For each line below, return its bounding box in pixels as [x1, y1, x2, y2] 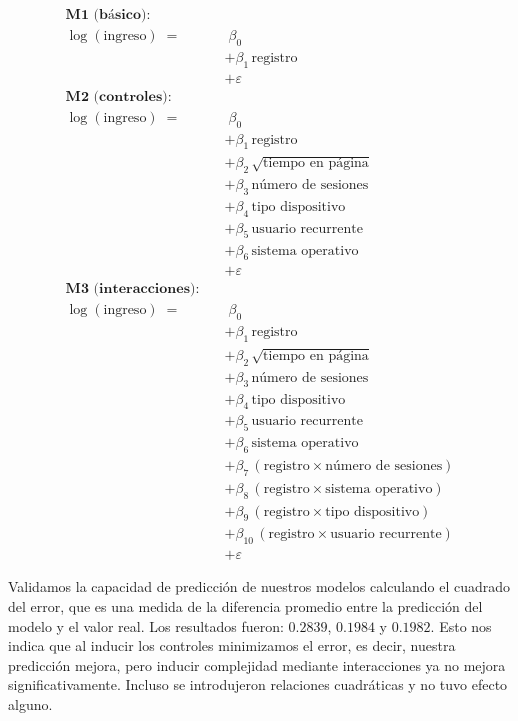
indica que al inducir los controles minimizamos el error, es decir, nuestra [8, 635, 456, 656]
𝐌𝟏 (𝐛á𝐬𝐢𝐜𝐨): [65, 8, 151, 23]
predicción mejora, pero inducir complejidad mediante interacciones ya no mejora [8, 654, 506, 675]
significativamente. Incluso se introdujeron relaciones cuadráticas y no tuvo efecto [8, 674, 508, 695]
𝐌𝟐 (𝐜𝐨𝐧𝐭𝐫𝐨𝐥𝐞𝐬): [65, 89, 172, 104]
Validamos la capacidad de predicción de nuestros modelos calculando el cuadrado [8, 576, 511, 597]
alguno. [8, 693, 53, 714]
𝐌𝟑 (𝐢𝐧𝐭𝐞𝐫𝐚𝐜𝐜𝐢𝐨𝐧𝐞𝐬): [65, 282, 200, 297]
